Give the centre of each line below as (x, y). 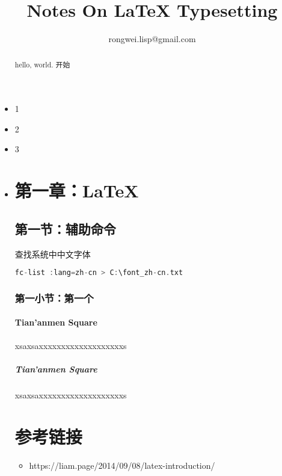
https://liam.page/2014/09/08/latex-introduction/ (122, 465)
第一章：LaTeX (77, 190)
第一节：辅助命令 (65, 228)
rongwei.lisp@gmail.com (152, 39)
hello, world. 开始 (42, 64)
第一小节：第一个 (54, 298)
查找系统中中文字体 (53, 254)
